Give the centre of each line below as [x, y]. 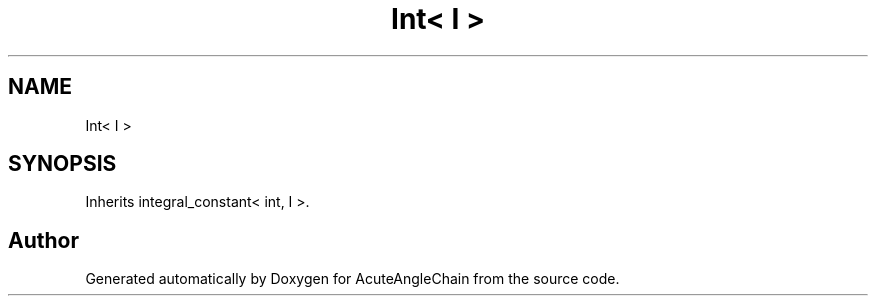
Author [43, 240]
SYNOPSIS [62, 164]
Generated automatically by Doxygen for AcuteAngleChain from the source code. [352, 279]
